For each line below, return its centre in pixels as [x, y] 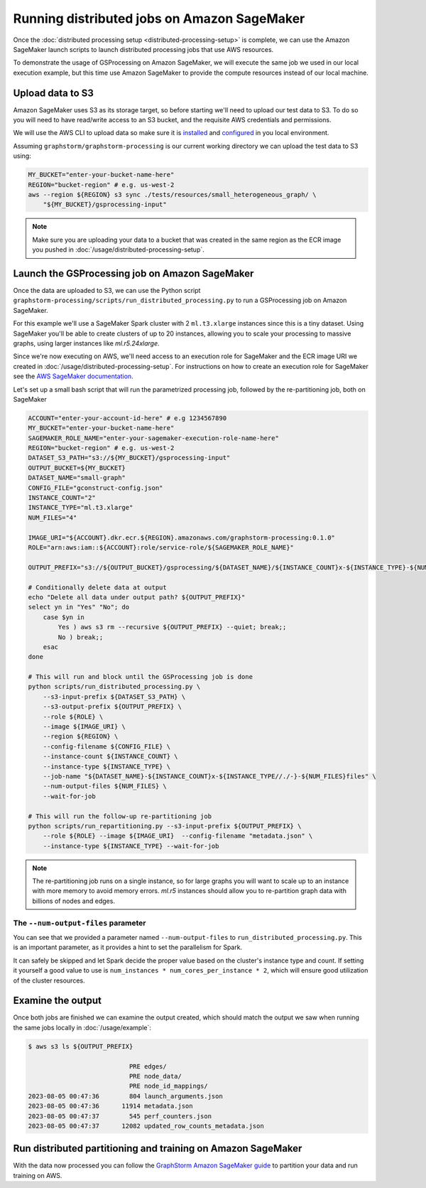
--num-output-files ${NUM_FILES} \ [105, 786]
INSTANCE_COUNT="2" [62, 498]
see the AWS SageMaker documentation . [73, 376]
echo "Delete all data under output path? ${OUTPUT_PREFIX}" [137, 597]
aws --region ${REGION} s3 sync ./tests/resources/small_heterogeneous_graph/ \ [172, 194]
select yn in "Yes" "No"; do [79, 607]
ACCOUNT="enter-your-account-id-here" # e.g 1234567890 [127, 418]
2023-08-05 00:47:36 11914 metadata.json [110, 1106]
